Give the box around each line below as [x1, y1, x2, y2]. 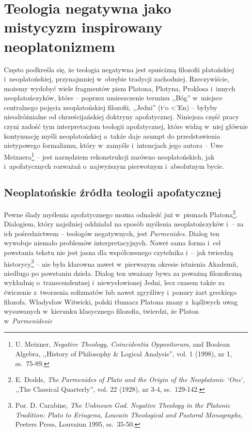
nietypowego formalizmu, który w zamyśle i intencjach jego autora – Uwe [4, 140, 223, 150]
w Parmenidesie [4, 315, 52, 325]
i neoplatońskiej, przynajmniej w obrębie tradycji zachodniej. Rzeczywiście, [4, 74, 229, 84]
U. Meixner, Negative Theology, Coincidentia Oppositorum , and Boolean [15, 339, 230, 349]
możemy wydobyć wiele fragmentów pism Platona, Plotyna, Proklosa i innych [4, 83, 236, 93]
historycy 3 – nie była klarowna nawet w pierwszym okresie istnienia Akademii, [4, 257, 238, 269]
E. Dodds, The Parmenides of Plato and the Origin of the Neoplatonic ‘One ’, [15, 374, 245, 384]
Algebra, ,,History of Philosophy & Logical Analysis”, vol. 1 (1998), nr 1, [15, 348, 232, 358]
